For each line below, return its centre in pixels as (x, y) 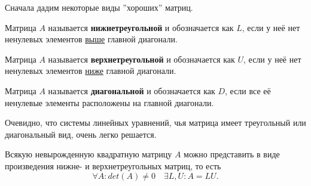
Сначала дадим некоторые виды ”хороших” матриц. (99, 7)
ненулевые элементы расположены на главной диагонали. (109, 102)
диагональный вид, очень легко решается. (81, 134)
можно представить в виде (232, 154)
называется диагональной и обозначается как (132, 90)
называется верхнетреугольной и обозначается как (141, 59)
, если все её (248, 90)
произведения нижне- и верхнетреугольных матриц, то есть (113, 165)
